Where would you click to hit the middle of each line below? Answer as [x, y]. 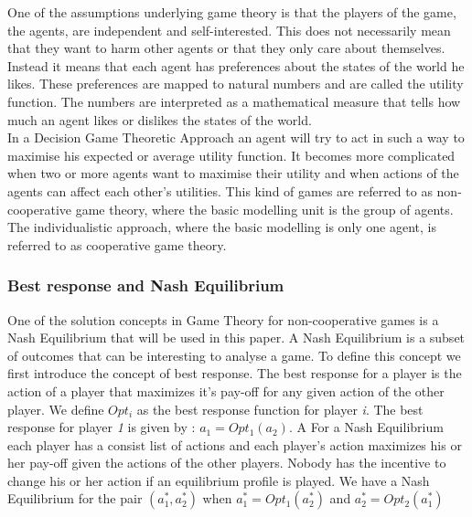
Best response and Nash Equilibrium [146, 285]
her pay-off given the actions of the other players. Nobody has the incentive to [227, 463]
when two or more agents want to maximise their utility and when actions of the [233, 173]
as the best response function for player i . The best [280, 409]
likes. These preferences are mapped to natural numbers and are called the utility [236, 84]
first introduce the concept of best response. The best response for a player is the [235, 373]
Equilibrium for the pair [75, 498]
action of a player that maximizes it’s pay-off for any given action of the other [226, 390]
